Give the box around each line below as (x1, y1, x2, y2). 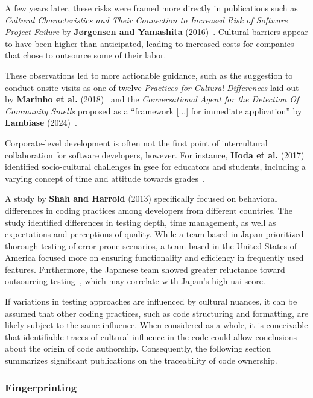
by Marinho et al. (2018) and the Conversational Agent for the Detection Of (5, 93, 299, 105)
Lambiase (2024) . (5, 116, 77, 129)
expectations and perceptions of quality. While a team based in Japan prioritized (5, 228, 304, 240)
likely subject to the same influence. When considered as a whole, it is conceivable (5, 319, 308, 331)
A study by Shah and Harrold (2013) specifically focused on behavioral (5, 192, 277, 205)
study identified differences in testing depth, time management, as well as (5, 216, 276, 228)
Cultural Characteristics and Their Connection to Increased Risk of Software (5, 13, 288, 26)
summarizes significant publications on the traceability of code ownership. (5, 354, 277, 367)
